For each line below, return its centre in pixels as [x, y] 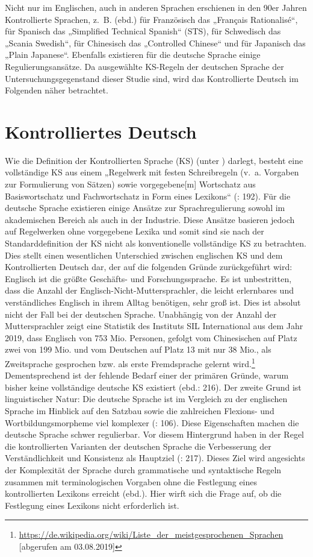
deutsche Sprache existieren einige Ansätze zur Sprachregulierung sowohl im [145, 208]
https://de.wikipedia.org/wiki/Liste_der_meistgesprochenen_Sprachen [151, 534]
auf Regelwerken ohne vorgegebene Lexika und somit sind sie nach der [135, 231]
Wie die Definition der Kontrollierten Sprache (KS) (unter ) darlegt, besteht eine [154, 160]
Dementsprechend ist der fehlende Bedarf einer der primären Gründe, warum [147, 375]
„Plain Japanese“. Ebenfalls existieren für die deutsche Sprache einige [133, 55]
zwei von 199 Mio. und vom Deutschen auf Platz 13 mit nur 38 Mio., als [138, 349]
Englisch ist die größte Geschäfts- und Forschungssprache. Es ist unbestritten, [148, 278]
